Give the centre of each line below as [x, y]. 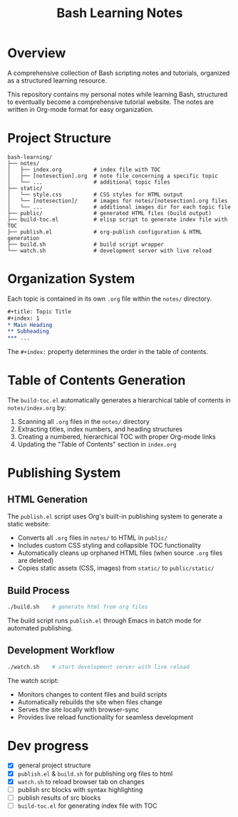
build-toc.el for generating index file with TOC [87, 806]
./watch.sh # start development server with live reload [99, 667]
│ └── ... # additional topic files [89, 182]
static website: [29, 524]
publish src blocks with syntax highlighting [80, 789]
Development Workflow [61, 651]
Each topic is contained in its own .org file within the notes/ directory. [110, 298]
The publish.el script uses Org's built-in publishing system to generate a [115, 516]
